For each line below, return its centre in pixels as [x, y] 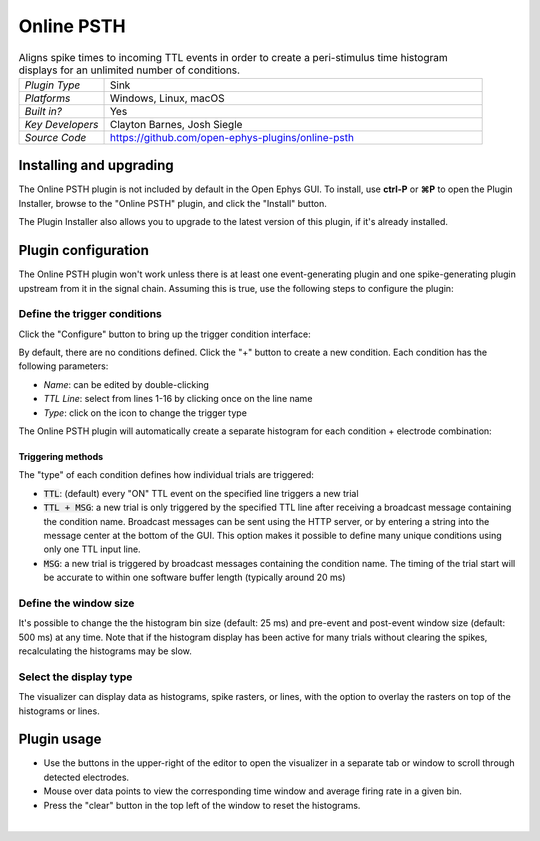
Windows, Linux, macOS [167, 98]
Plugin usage [60, 739]
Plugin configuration [84, 250]
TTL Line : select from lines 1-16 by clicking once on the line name [178, 399]
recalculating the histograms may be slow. [105, 651]
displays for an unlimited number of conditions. [129, 70]
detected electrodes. [86, 777]
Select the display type [75, 677]
